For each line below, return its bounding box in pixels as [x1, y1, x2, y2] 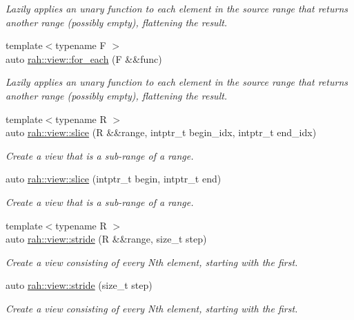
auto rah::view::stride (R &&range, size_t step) [6, 232, 207, 246]
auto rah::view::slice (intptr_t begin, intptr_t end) [6, 171, 222, 186]
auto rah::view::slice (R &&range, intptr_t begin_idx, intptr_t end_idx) [6, 125, 317, 140]
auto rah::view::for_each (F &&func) [6, 51, 162, 66]
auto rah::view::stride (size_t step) [6, 278, 153, 292]
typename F [55, 38, 106, 53]
